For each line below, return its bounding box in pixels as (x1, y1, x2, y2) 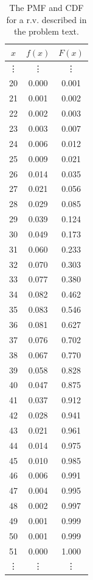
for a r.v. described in (6, 13, 87, 26)
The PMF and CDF (9, 1, 84, 13)
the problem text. (13, 25, 79, 38)
